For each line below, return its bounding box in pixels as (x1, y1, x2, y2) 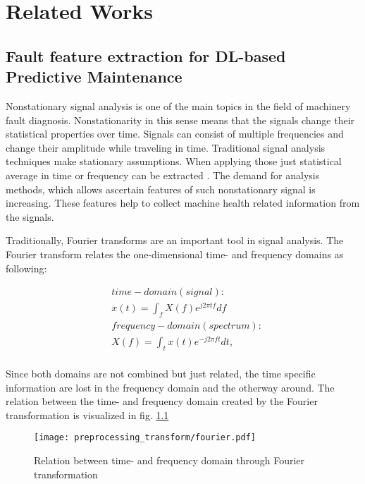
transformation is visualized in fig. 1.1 (6, 407, 169, 422)
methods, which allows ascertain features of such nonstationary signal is (6, 181, 316, 196)
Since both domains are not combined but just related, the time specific (6, 366, 316, 380)
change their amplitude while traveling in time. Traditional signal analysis (6, 140, 326, 155)
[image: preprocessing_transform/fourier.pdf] (34, 432, 256, 443)
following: (6, 260, 47, 275)
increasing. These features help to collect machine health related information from (6, 195, 360, 210)
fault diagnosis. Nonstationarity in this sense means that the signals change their (6, 112, 355, 127)
